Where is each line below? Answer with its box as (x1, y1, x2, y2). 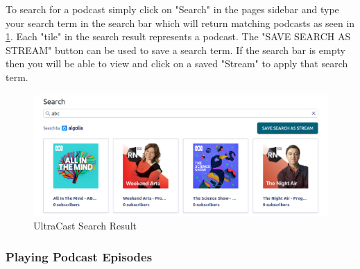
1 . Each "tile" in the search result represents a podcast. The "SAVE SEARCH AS (6, 29, 351, 44)
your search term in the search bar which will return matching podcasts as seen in (6, 15, 355, 30)
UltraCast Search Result (33, 218, 137, 233)
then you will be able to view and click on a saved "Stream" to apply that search (6, 56, 348, 71)
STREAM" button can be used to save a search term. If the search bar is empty (6, 42, 345, 57)
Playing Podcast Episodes (6, 248, 153, 265)
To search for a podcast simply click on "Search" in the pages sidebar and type (6, 2, 339, 16)
